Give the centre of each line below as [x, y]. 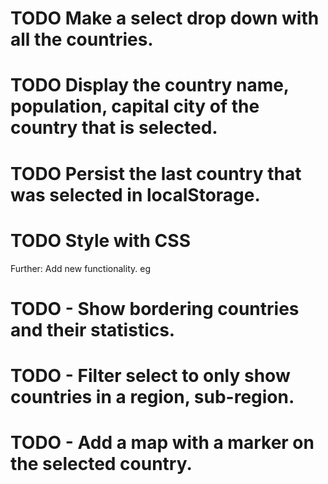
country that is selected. [114, 128]
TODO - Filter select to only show [150, 375]
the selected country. [101, 464]
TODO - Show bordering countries [155, 308]
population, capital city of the [135, 106]
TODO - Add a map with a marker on [162, 443]
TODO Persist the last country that [156, 173]
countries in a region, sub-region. [152, 396]
